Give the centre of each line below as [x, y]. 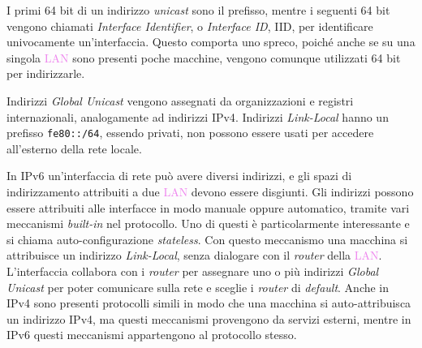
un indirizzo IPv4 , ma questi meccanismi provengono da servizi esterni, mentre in [209, 318]
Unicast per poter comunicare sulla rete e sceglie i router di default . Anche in [198, 287]
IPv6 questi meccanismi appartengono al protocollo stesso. [152, 335]
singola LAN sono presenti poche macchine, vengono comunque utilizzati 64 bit [204, 57]
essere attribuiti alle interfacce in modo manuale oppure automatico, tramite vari [208, 207]
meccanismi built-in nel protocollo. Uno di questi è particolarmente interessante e [208, 223]
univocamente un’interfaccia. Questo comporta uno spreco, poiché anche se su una [211, 42]
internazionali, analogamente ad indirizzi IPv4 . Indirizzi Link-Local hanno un [198, 116]
